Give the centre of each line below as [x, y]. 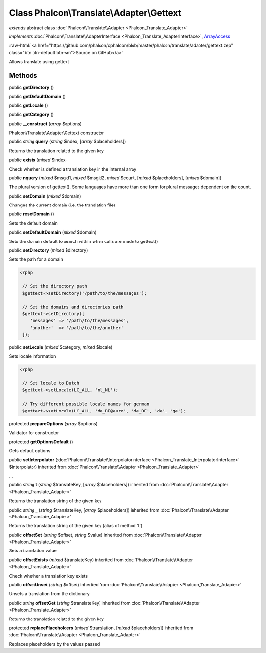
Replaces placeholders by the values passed [54, 644]
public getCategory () [32, 115]
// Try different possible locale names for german [86, 404]
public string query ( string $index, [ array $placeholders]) [67, 142]
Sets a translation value [33, 551]
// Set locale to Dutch [51, 383]
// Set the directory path [55, 286]
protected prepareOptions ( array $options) [53, 423]
